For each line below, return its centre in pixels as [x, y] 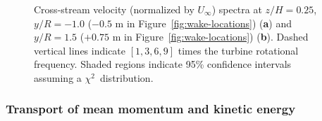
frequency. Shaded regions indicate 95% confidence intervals [163, 64]
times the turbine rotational [238, 50]
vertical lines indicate [80, 50]
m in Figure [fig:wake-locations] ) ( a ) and [204, 23]
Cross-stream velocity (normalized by [114, 9]
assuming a [58, 77]
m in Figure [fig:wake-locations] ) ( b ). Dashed [210, 37]
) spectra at [237, 9]
